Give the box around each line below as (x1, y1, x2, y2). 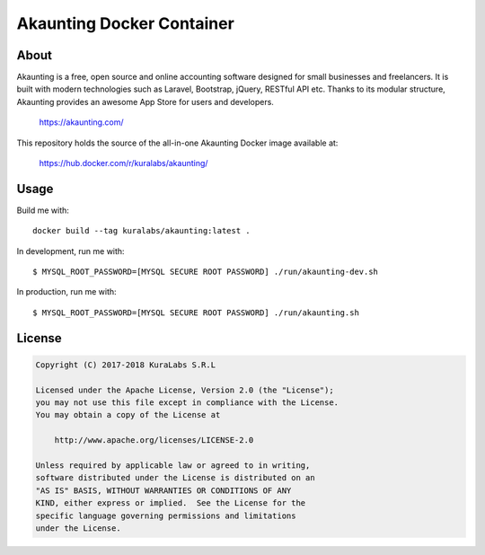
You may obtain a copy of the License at (35, 410, 221, 420)
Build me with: (16, 205, 69, 216)
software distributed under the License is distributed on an (35, 472, 315, 483)
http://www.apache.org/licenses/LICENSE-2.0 (54, 436, 254, 445)
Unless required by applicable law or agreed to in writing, (35, 461, 311, 471)
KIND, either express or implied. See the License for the (35, 498, 306, 508)
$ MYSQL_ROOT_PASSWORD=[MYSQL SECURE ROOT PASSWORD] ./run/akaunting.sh (32, 307, 359, 318)
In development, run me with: (16, 245, 125, 256)
